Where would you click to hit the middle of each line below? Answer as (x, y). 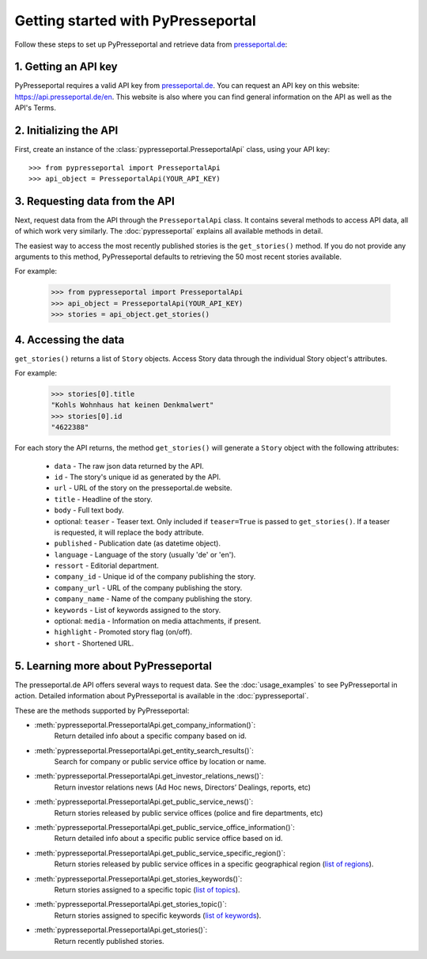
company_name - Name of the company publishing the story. (153, 599)
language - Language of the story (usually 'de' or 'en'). (145, 554)
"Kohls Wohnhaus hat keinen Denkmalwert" (132, 405)
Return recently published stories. (110, 941)
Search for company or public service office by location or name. (160, 762)
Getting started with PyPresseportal (135, 21)
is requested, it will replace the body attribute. (129, 532)
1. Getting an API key (66, 67)
